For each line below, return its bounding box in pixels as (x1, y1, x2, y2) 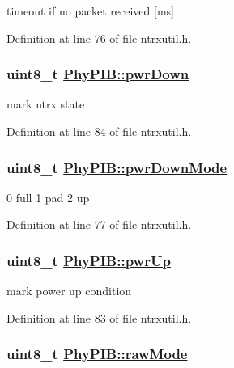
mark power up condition (6, 282, 132, 299)
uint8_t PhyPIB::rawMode (6, 344, 188, 364)
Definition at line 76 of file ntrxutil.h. (6, 29, 192, 46)
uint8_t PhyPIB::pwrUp (6, 250, 171, 270)
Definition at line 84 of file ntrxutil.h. (6, 123, 192, 139)
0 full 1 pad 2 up (6, 188, 90, 205)
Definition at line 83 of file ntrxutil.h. (6, 309, 192, 326)
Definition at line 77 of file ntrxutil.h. (6, 216, 192, 233)
